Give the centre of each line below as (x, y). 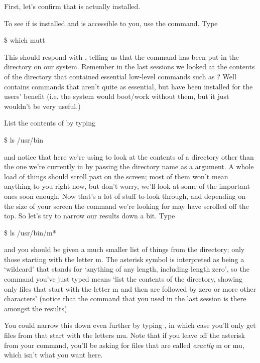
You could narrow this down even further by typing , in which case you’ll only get (130, 325)
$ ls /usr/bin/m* (30, 232)
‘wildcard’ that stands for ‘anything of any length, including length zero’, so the (127, 269)
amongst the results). (37, 308)
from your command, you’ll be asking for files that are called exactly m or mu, (124, 345)
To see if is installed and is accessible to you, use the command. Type (111, 23)
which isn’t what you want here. (53, 355)
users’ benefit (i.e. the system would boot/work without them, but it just (117, 96)
